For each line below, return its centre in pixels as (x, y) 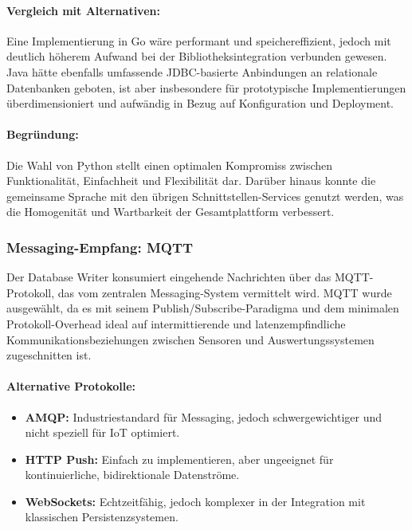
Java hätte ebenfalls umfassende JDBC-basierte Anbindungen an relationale (192, 71)
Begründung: (43, 134)
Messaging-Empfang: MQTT (100, 247)
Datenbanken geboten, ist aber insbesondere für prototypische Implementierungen (206, 87)
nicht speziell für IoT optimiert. (102, 432)
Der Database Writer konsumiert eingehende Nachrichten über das (169, 277)
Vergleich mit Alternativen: (83, 10)
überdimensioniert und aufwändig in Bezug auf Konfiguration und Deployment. (200, 103)
